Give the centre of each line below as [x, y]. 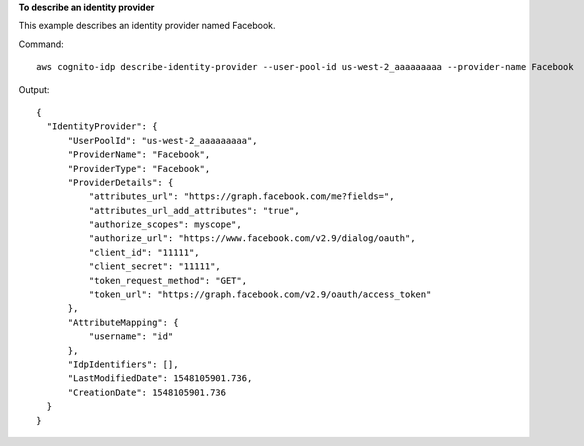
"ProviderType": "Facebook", [139, 168]
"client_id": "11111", [144, 252]
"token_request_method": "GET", [168, 280]
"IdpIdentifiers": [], [123, 364]
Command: [41, 44]
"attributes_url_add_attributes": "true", [194, 210]
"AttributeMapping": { [123, 322]
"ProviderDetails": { [120, 182]
